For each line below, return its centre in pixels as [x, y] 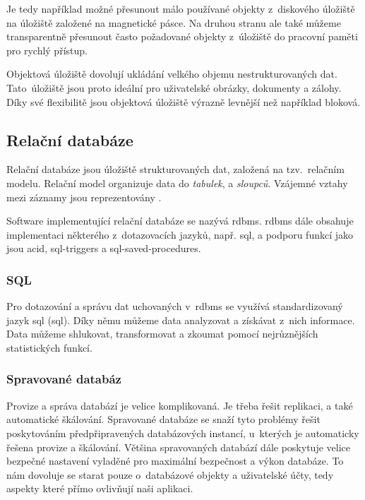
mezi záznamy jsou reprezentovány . [84, 197]
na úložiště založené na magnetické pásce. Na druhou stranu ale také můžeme [174, 22]
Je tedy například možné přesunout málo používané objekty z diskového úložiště [181, 8]
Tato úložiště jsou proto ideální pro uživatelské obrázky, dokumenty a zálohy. [174, 87]
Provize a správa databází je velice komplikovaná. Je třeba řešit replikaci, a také [180, 405]
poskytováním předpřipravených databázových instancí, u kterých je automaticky [183, 433]
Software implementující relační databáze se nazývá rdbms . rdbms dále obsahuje [180, 221]
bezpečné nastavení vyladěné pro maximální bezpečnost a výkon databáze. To [175, 461]
